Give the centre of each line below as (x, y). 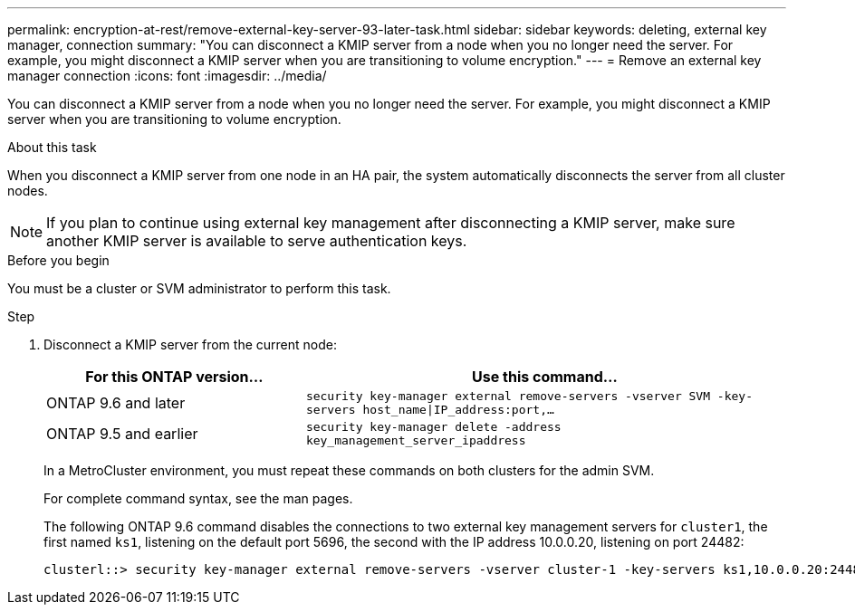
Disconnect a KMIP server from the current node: (190, 344)
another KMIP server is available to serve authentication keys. (257, 241)
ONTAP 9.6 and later (116, 403)
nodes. (28, 191)
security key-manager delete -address (433, 427)
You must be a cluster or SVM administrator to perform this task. (199, 288)
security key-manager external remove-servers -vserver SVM (508, 396)
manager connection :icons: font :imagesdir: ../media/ (167, 76)
